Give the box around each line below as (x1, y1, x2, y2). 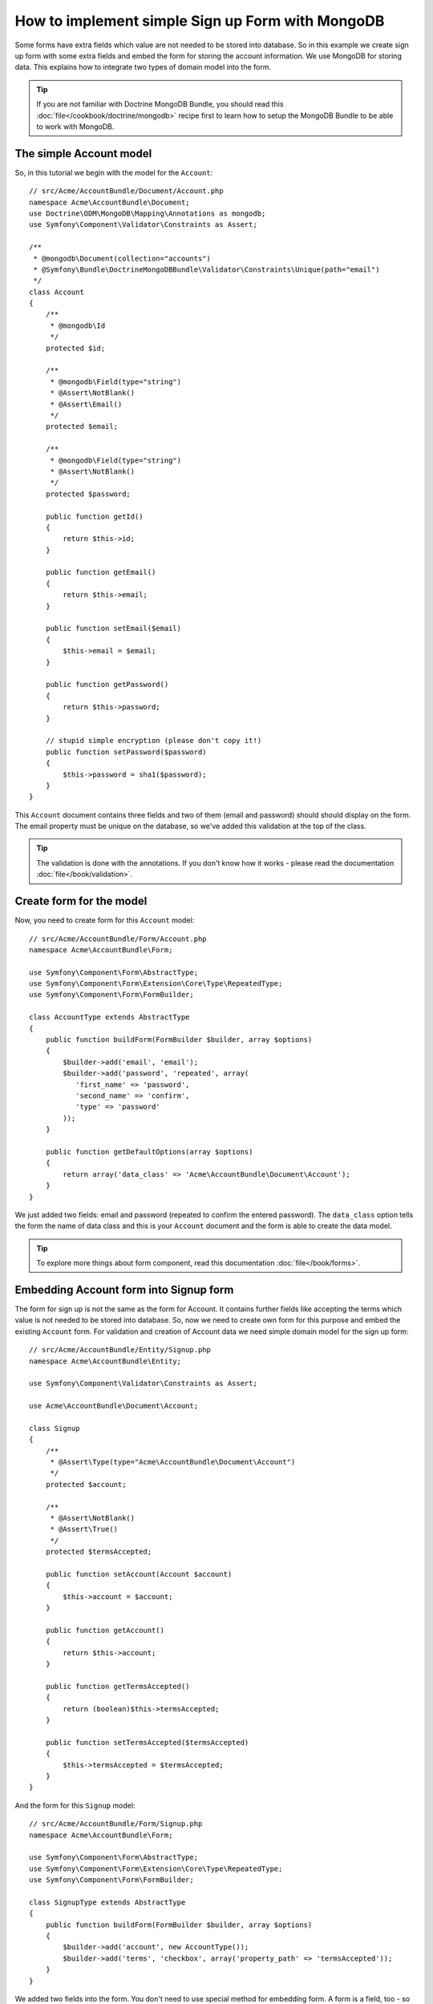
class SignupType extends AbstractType (29, 1897, 186, 1907)
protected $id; (45, 343, 106, 353)
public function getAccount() (45, 1626, 164, 1634)
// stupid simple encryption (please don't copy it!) (45, 736, 262, 745)
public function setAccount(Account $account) (45, 1570, 233, 1578)
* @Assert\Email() (50, 399, 123, 409)
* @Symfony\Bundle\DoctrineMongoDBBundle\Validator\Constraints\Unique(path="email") (33, 265, 380, 274)
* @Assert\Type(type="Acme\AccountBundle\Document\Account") (50, 1457, 296, 1467)
